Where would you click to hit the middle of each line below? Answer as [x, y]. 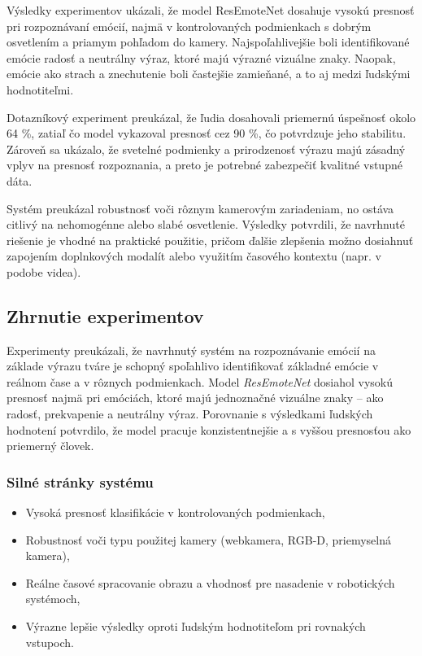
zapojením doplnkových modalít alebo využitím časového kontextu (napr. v [194, 256]
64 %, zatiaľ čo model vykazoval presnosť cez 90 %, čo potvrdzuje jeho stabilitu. [207, 133]
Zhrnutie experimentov [105, 315]
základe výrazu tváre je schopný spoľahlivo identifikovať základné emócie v [193, 366]
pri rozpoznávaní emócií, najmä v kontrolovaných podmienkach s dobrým [189, 26]
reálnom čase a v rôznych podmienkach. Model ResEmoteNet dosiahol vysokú [200, 381]
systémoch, [53, 599]
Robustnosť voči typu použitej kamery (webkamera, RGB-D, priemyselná [209, 539]
